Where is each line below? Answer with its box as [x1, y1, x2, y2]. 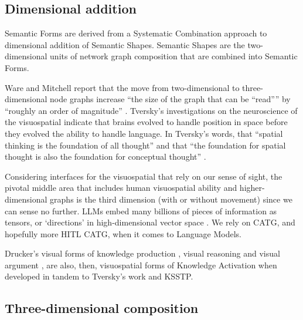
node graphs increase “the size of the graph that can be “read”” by [50, 93, 291, 105]
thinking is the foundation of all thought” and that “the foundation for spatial [5, 139, 286, 151]
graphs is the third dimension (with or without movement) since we [50, 193, 292, 205]
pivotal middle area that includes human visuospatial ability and [5, 181, 237, 194]
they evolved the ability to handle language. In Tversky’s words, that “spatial [5, 127, 283, 139]
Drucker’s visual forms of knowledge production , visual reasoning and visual [5, 247, 280, 260]
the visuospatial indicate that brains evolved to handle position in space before [5, 116, 288, 128]
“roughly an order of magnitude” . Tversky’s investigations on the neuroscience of [5, 104, 298, 116]
